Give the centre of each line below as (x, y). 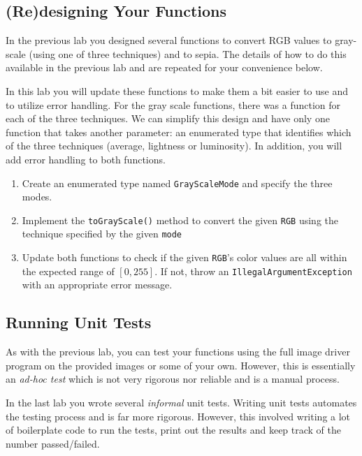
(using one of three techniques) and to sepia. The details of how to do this (188, 53)
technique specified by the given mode (102, 234)
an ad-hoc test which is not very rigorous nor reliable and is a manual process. (173, 379)
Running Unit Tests (79, 322)
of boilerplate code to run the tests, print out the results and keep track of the (174, 430)
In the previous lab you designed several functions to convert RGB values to (169, 40)
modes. (37, 197)
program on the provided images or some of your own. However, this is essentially (181, 365)
